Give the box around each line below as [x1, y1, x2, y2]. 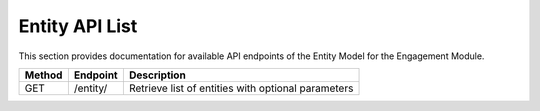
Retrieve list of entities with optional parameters [128, 81, 354, 95]
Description [128, 68, 187, 82]
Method [24, 68, 63, 82]
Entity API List [18, 15, 138, 37]
